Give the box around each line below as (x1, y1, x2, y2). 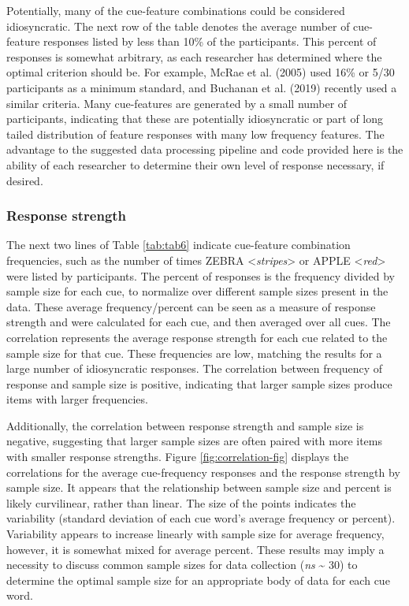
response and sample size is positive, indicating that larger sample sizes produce (6, 375, 392, 392)
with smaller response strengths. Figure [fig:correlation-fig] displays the (6, 448, 349, 465)
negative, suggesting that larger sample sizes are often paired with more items (6, 433, 382, 449)
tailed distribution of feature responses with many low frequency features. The (6, 125, 385, 142)
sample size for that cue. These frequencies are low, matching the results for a (6, 344, 382, 361)
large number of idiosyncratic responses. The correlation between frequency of (6, 360, 382, 377)
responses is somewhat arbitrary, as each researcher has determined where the (6, 48, 382, 65)
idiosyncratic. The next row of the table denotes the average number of (6, 17, 350, 34)
